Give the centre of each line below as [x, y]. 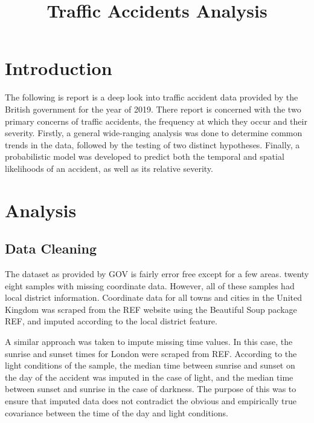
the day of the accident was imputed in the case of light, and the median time [149, 377]
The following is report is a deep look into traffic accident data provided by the [152, 97]
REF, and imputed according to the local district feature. [111, 321]
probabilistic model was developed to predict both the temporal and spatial [145, 156]
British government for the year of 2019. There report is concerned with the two [153, 109]
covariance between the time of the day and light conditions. [117, 412]
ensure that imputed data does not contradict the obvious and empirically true [151, 400]
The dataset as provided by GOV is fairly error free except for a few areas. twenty [157, 274]
